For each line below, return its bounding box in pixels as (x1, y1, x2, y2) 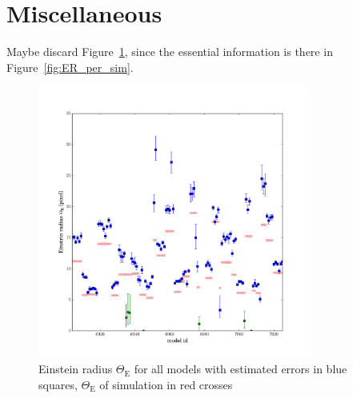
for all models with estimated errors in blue (134, 360, 347, 377)
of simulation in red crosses (99, 376, 233, 392)
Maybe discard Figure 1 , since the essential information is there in (6, 43, 333, 60)
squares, (38, 376, 78, 392)
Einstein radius (38, 360, 113, 377)
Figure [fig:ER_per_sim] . (6, 58, 134, 75)
